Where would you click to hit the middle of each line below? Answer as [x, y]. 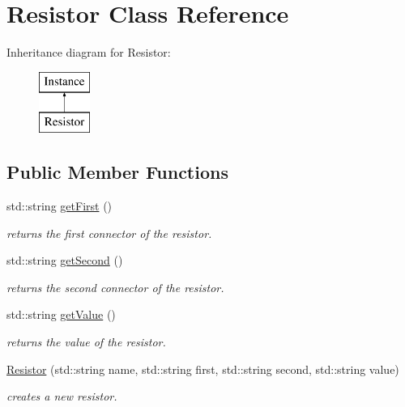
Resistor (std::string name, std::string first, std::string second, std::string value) [203, 369]
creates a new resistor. [62, 396]
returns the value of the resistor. [86, 342]
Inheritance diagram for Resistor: [89, 52]
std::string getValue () [61, 314]
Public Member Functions [117, 172]
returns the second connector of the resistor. [115, 287]
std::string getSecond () [65, 260]
